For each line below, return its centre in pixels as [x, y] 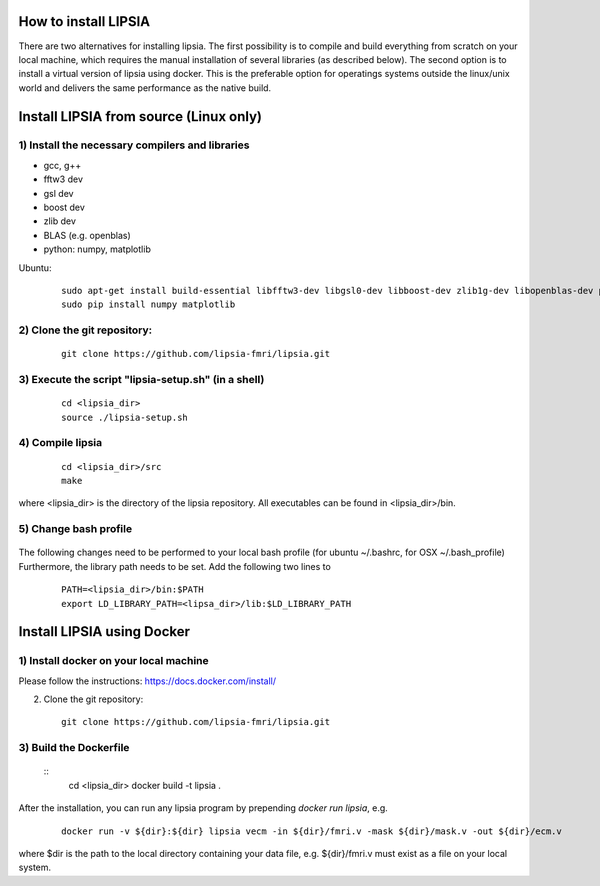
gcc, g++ [62, 165]
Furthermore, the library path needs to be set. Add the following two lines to [175, 566]
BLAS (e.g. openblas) [87, 235]
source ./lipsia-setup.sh [125, 417]
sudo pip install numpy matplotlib [148, 304]
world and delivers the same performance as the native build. [145, 87]
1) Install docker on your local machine [113, 661]
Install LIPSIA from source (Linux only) [140, 116]
